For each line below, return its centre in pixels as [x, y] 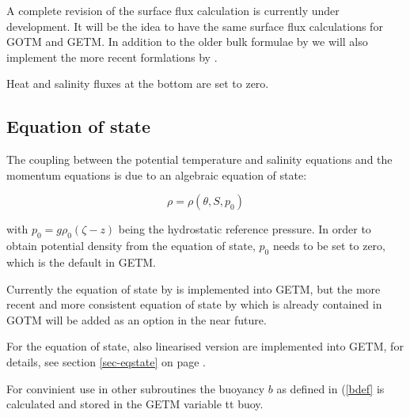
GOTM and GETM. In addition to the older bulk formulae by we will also [187, 42]
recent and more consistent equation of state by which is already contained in [194, 304]
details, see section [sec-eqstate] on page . [106, 361]
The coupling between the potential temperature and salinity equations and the [199, 159]
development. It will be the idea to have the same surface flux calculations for [195, 26]
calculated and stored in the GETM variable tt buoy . [135, 404]
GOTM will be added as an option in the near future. [137, 319]
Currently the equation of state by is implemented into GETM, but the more [194, 288]
